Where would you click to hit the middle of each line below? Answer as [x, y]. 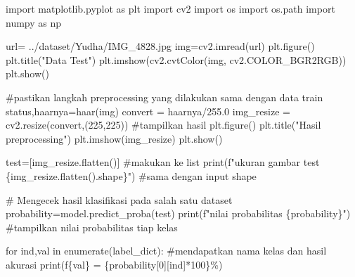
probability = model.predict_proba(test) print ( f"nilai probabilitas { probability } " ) [178, 213]
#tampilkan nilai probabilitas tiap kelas [92, 227]
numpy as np [34, 22]
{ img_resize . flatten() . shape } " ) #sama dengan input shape [131, 175]
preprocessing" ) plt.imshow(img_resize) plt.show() [114, 138]
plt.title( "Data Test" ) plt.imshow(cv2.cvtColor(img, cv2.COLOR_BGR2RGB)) [176, 59]
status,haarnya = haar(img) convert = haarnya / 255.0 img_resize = [148, 111]
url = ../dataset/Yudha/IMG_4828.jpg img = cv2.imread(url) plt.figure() [160, 46]
